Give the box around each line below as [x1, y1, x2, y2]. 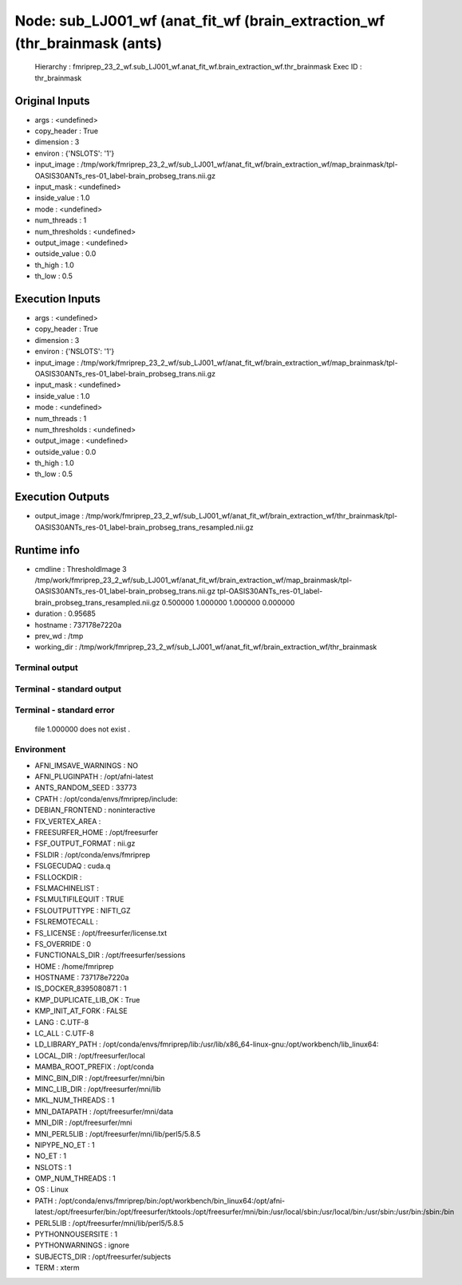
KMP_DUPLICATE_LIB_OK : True [34, 995, 140, 1004]
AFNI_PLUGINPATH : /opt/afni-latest [34, 772, 154, 782]
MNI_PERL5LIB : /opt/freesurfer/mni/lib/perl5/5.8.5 [34, 1129, 201, 1138]
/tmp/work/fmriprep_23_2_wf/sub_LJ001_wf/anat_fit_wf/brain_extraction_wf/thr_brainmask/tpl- [85, 511, 398, 521]
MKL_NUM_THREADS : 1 [34, 1095, 115, 1105]
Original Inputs [14, 94, 90, 108]
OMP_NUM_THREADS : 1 [34, 1173, 116, 1184]
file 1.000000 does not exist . [34, 724, 131, 734]
